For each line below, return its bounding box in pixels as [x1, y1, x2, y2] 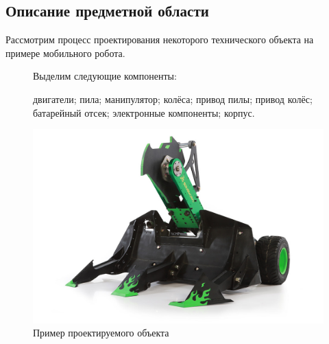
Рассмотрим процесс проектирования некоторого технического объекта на [5, 32, 314, 47]
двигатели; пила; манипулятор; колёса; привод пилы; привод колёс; [33, 91, 313, 106]
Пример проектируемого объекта [33, 325, 169, 340]
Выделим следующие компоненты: [33, 69, 177, 83]
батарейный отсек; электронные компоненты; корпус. [33, 105, 255, 119]
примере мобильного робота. [5, 45, 125, 60]
